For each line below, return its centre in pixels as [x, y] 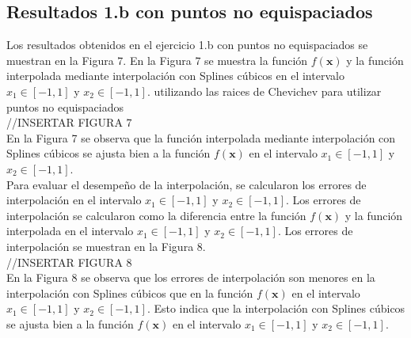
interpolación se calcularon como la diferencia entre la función [156, 215]
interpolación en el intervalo [74, 200]
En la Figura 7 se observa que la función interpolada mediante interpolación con [201, 137]
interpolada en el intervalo [70, 231]
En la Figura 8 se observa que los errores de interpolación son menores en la [191, 277]
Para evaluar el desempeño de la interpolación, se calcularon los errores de [186, 184]
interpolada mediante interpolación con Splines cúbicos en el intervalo [175, 76]
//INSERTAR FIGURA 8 [69, 262]
